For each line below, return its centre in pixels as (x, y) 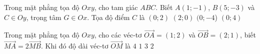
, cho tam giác (116, 7)
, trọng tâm (44, 17)
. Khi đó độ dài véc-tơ (74, 46)
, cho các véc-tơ (118, 35)
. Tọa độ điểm (108, 17)
